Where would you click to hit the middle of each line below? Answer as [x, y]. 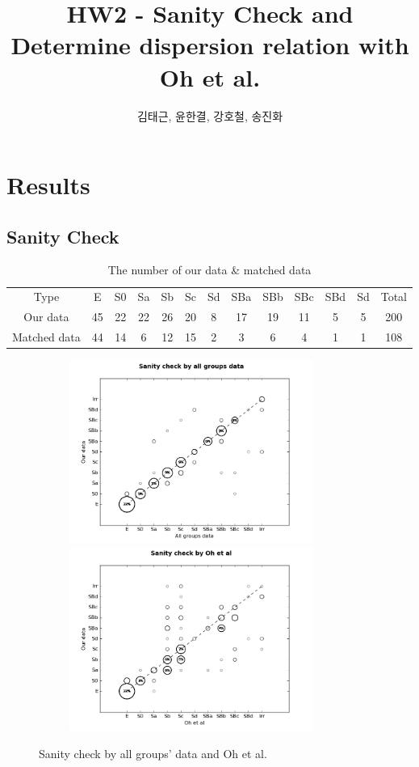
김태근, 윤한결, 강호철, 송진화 [210, 115]
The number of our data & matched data [209, 270]
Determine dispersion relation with [210, 45]
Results [48, 185]
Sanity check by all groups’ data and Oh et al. [153, 753]
